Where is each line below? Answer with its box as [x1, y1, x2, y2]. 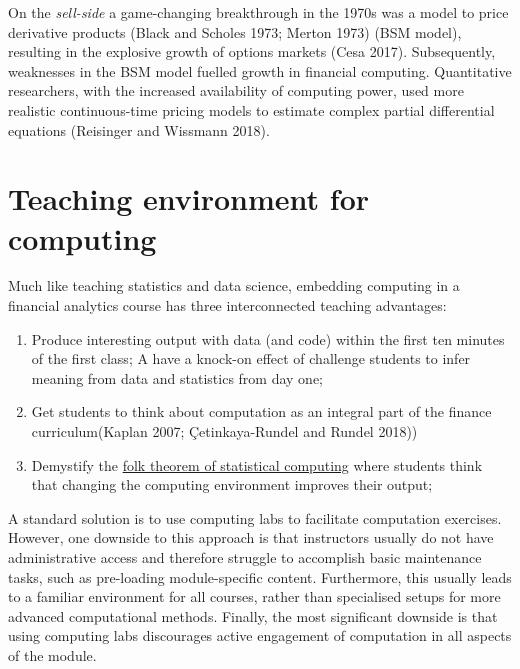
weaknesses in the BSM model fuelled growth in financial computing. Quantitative [8, 60, 512, 81]
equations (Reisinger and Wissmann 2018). [8, 119, 270, 140]
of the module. [8, 644, 97, 665]
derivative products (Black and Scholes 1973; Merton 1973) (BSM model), [8, 21, 462, 42]
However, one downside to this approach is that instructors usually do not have [8, 527, 494, 548]
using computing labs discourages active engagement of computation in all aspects [8, 625, 512, 646]
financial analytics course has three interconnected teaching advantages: [8, 295, 447, 316]
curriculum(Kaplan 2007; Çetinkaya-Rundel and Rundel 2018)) [31, 421, 418, 442]
